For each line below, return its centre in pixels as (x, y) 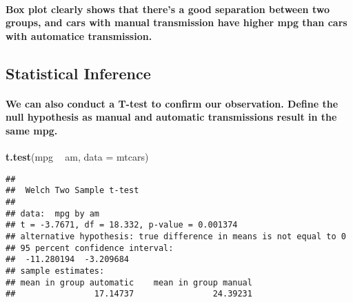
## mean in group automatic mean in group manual (129, 282)
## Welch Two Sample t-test (72, 191)
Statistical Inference (78, 73)
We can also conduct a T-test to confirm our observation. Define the (172, 103)
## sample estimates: (55, 271)
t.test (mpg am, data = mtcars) (77, 157)
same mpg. (32, 130)
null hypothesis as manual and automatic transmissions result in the (171, 117)
